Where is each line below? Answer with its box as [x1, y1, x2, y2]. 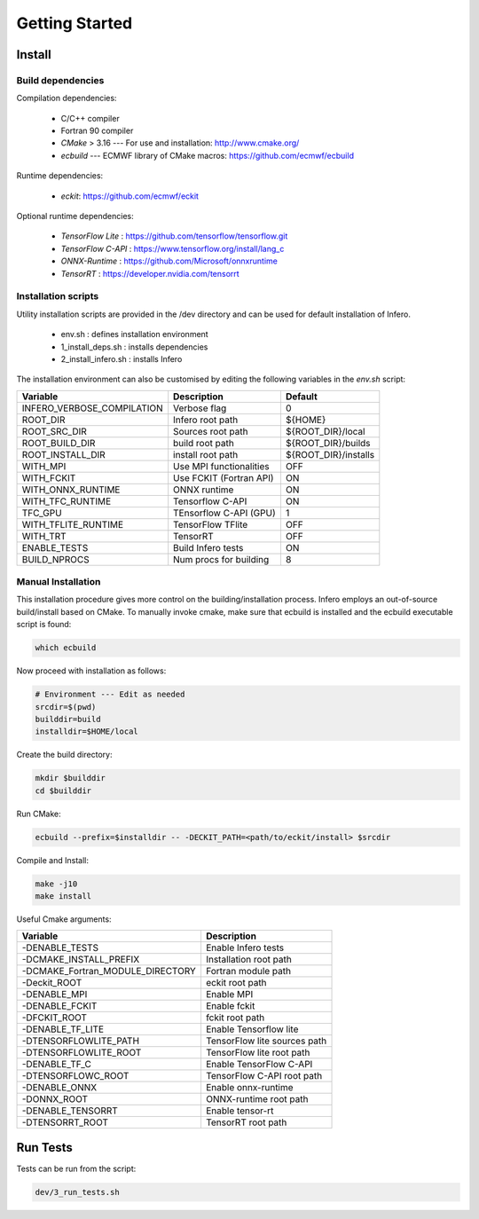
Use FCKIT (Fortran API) [173, 471, 274, 484]
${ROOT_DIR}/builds [285, 436, 372, 449]
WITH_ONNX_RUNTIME [21, 484, 121, 496]
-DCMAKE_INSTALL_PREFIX [21, 954, 140, 966]
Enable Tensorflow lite [205, 1023, 299, 1035]
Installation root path [205, 954, 292, 966]
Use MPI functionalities [173, 460, 270, 472]
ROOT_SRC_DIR [21, 425, 88, 437]
